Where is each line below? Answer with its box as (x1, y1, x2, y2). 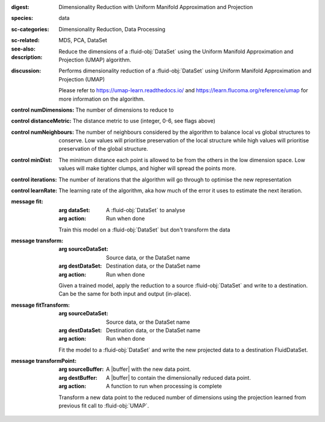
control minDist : (11, 156, 52, 163)
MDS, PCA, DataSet (58, 37, 108, 44)
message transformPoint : (11, 357, 77, 365)
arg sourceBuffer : (58, 365, 104, 373)
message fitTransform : (11, 301, 70, 309)
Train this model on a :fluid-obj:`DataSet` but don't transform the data (58, 226, 231, 233)
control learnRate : (11, 187, 57, 194)
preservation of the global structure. (58, 145, 149, 153)
